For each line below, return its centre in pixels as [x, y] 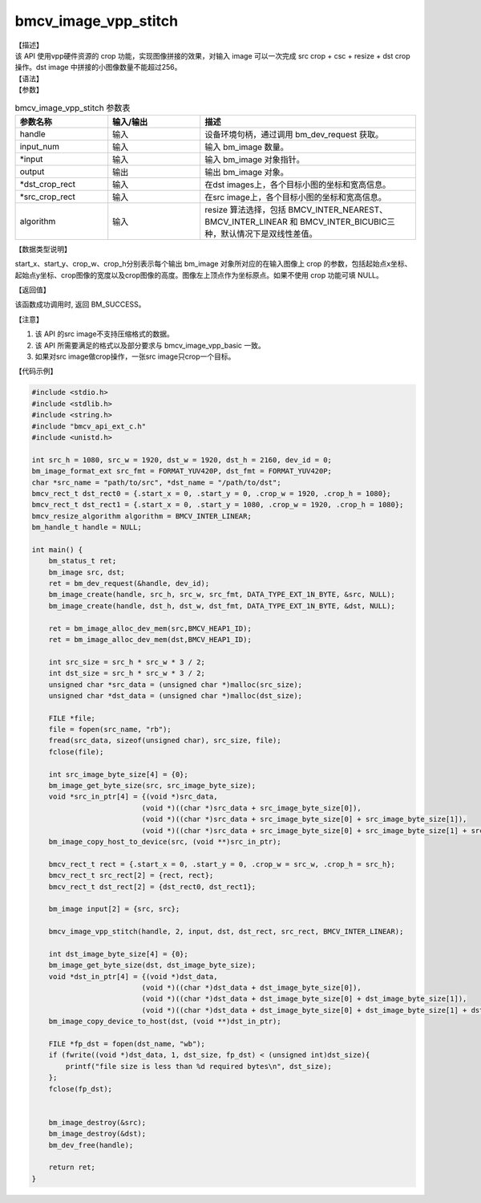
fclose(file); [76, 752]
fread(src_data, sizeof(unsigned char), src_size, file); [165, 741]
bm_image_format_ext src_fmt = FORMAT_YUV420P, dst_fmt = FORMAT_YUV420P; [182, 471]
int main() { [57, 549]
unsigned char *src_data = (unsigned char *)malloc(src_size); [176, 685]
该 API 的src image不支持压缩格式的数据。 [104, 334]
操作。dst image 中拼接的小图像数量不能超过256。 [98, 67]
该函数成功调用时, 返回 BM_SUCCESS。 [80, 304]
